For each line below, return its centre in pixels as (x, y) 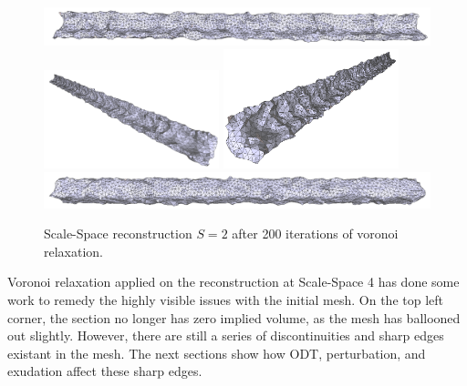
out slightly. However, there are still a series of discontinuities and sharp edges (226, 335)
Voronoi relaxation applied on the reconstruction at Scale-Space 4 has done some (233, 282)
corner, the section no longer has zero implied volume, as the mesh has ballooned (234, 317)
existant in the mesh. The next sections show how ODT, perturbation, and (217, 353)
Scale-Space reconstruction (118, 234)
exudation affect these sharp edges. (105, 371)
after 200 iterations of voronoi (315, 234)
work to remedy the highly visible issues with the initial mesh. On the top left (226, 299)
